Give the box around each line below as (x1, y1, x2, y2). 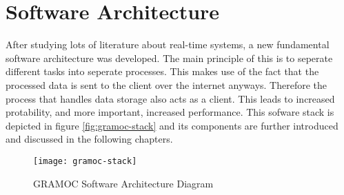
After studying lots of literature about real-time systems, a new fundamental (6, 37, 330, 52)
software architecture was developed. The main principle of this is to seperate (6, 50, 333, 65)
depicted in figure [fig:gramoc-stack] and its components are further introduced (6, 118, 338, 132)
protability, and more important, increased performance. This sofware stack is (6, 105, 334, 119)
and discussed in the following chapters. (6, 132, 173, 146)
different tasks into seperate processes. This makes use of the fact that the (6, 64, 319, 79)
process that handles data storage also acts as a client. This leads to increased (6, 91, 335, 105)
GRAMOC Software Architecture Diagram (33, 176, 214, 190)
